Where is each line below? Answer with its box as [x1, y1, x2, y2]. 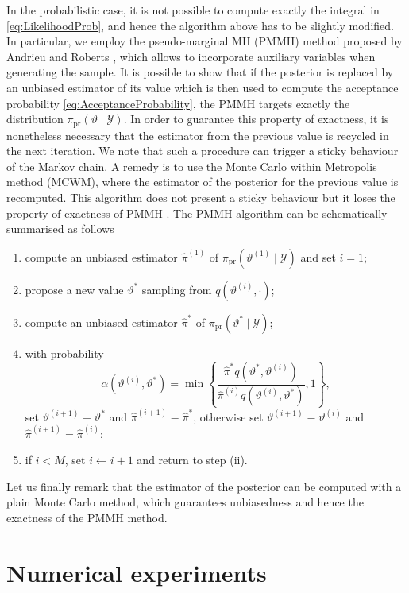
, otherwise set [193, 408, 264, 424]
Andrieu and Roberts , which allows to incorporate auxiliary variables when [6, 48, 376, 64]
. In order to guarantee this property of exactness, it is [123, 110, 389, 127]
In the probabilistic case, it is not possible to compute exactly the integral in [6, 2, 380, 17]
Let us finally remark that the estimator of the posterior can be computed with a [6, 478, 402, 494]
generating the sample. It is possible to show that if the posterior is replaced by [6, 64, 394, 80]
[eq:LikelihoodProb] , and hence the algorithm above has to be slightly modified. [6, 17, 394, 33]
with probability [25, 344, 104, 361]
